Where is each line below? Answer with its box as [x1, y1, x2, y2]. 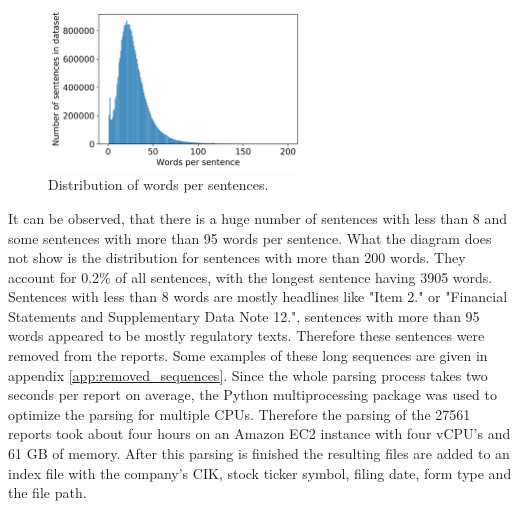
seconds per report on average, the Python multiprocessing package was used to [8, 384, 497, 405]
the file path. [8, 482, 87, 503]
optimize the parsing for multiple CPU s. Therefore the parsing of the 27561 [8, 403, 471, 424]
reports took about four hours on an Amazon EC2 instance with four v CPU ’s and [8, 423, 511, 444]
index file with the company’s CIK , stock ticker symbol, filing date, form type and [8, 462, 512, 483]
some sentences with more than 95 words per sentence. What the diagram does [8, 227, 492, 248]
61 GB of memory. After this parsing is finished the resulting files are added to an [8, 443, 510, 464]
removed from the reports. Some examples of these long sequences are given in [8, 345, 488, 366]
